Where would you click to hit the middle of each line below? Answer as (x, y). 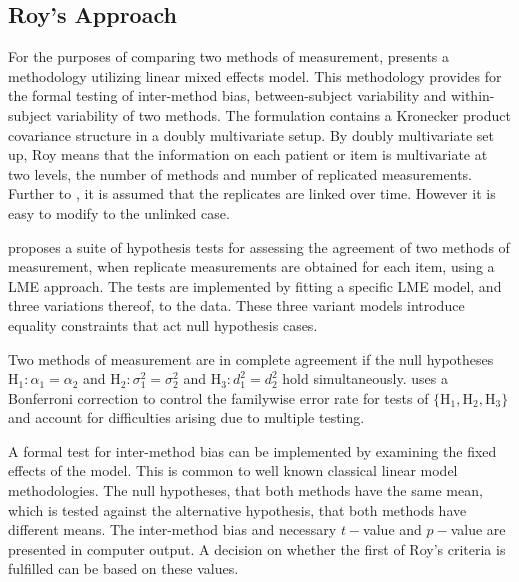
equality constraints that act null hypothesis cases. (163, 324)
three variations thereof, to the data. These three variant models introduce (236, 305)
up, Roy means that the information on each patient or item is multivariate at (248, 154)
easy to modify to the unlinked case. (119, 212)
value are (478, 529)
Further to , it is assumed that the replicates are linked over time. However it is (252, 193)
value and (392, 529)
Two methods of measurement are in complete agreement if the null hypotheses (251, 358)
